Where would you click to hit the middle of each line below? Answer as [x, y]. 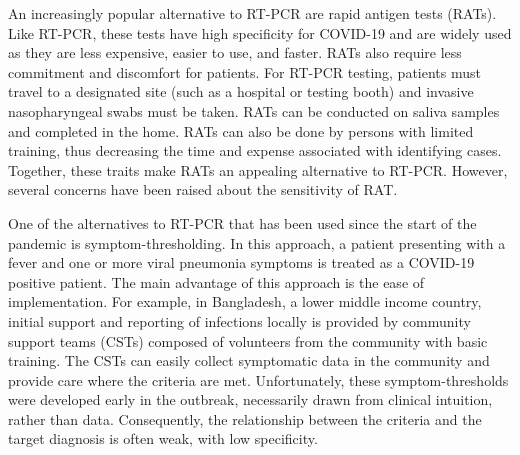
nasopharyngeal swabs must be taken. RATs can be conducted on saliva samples [254, 110]
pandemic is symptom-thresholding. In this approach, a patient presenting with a [257, 242]
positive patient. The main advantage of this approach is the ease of [216, 281]
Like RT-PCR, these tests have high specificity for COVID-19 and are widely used [260, 32]
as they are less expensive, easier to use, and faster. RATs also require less [235, 52]
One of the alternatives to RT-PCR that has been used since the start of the [242, 222]
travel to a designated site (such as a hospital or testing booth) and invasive [241, 91]
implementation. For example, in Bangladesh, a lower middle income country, [245, 301]
